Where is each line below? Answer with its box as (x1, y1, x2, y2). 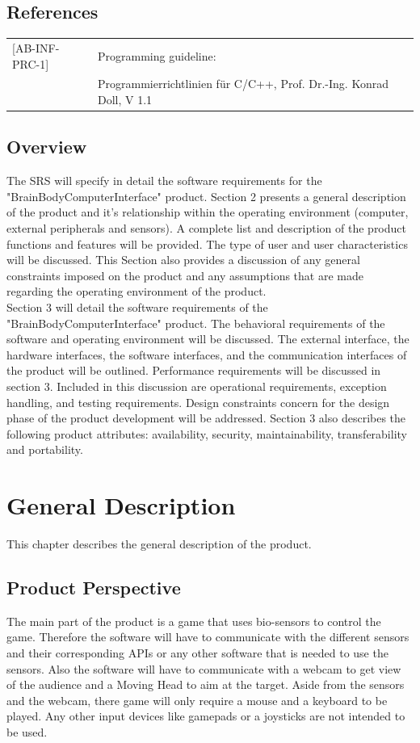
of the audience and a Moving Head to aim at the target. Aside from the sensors (6, 676, 405, 693)
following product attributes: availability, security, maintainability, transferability (6, 425, 407, 442)
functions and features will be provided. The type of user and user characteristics (6, 235, 408, 252)
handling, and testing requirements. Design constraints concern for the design (6, 393, 390, 410)
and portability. (6, 441, 83, 458)
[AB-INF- (12, 39, 60, 56)
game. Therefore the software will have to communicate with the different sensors (6, 628, 409, 645)
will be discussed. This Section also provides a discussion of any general (6, 251, 360, 268)
